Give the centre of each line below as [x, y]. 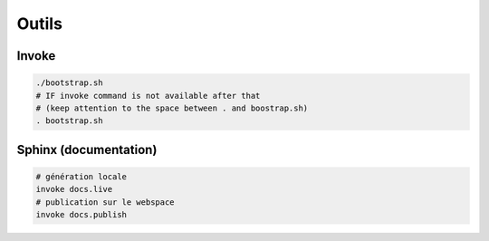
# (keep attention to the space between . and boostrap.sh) [172, 108]
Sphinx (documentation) [87, 149]
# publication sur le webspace [105, 202]
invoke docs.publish [81, 215]
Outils [40, 24]
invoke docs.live [74, 189]
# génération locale [81, 176]
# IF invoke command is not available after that [148, 96]
